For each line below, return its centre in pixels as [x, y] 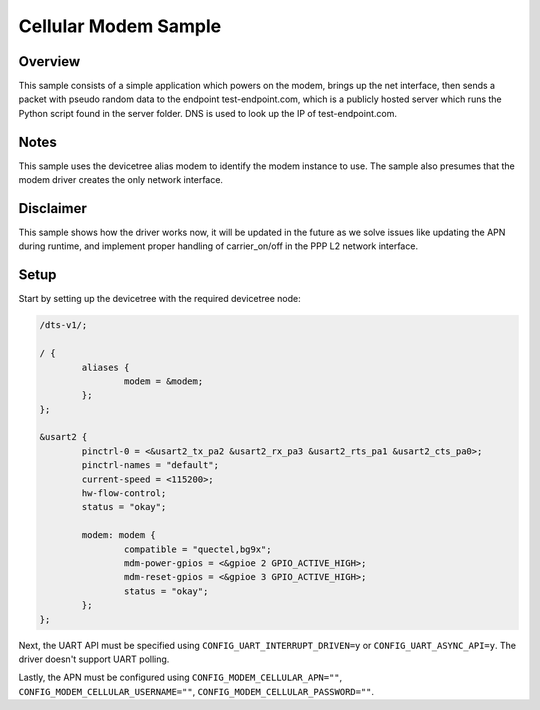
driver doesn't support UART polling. [94, 659]
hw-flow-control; [124, 493]
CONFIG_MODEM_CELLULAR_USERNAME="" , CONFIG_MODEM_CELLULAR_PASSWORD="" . [196, 691]
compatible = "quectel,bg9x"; [197, 549]
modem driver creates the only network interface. [121, 180]
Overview [49, 61]
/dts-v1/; [63, 325]
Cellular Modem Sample [120, 26]
